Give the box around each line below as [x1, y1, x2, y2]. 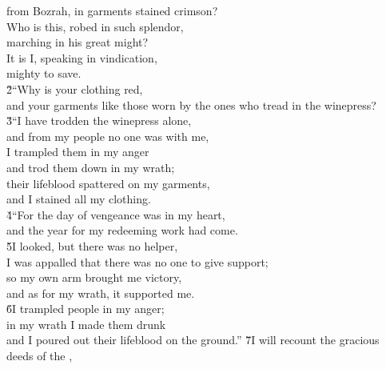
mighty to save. [6, 65, 82, 82]
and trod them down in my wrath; [6, 158, 175, 175]
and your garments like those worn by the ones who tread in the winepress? [6, 96, 376, 113]
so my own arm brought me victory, [6, 269, 182, 286]
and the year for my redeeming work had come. [6, 222, 238, 239]
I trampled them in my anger [6, 143, 149, 160]
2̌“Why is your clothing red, [6, 80, 143, 97]
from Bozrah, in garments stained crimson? [6, 2, 218, 18]
